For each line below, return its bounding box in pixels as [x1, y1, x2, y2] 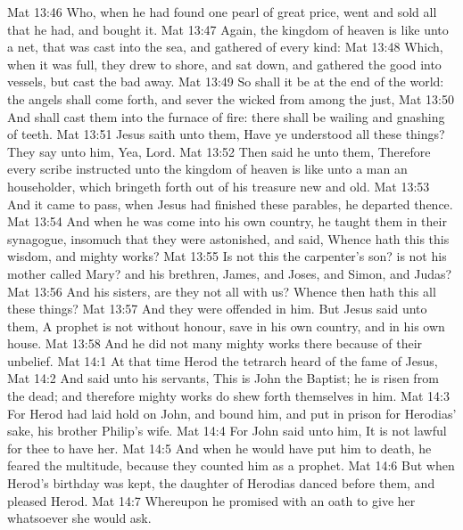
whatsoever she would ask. [7, 509, 152, 527]
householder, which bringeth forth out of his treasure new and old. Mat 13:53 [7, 176, 430, 195]
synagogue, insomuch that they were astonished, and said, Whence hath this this [7, 229, 450, 248]
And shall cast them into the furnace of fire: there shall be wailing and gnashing [7, 107, 445, 126]
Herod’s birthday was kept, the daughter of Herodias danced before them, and [7, 474, 435, 493]
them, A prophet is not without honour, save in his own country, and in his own [7, 316, 445, 335]
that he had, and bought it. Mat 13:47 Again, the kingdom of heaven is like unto [7, 20, 449, 38]
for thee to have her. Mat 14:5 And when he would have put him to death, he [7, 438, 432, 457]
